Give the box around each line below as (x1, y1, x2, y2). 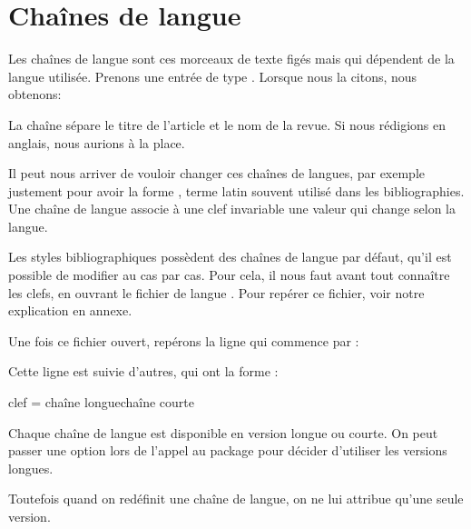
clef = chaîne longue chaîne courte (8, 393, 194, 412)
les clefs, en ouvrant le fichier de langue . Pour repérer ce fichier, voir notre (8, 283, 425, 302)
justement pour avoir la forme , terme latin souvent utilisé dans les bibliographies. (8, 181, 465, 200)
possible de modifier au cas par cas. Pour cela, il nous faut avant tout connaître (8, 265, 450, 284)
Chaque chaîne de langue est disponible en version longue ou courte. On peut (8, 423, 438, 442)
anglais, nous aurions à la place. (8, 133, 185, 152)
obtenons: (8, 85, 62, 104)
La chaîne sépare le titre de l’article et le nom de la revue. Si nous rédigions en (8, 115, 446, 134)
